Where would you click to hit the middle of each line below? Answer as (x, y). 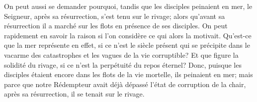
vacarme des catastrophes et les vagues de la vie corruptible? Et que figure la (121, 54)
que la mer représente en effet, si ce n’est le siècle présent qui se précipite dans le (127, 45)
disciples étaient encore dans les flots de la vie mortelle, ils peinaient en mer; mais (128, 74)
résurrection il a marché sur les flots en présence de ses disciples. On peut (116, 26)
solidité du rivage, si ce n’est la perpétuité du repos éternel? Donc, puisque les (123, 64)
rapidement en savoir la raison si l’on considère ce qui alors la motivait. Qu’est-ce (128, 35)
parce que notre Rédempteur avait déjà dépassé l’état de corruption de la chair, (125, 84)
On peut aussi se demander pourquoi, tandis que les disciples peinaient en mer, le (128, 6)
